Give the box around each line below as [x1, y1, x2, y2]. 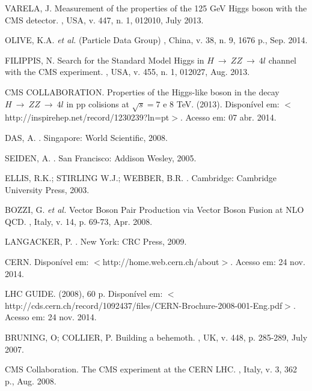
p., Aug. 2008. [5, 374, 57, 387]
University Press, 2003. [5, 183, 90, 195]
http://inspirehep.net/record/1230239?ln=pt [5, 111, 170, 124]
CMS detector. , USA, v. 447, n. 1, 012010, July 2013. [5, 13, 204, 26]
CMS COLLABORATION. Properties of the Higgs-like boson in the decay [5, 85, 280, 98]
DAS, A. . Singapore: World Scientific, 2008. [5, 131, 168, 143]
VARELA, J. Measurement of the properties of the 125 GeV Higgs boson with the [5, 2, 307, 14]
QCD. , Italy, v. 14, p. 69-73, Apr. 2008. [5, 215, 153, 227]
